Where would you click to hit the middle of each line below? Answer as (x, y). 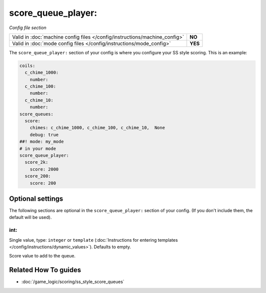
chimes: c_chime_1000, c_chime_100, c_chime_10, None (97, 128)
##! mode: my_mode (42, 142)
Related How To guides (45, 270)
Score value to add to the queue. (42, 256)
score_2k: (37, 162)
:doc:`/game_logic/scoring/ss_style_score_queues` (73, 282)
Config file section (28, 28)
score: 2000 (44, 169)
